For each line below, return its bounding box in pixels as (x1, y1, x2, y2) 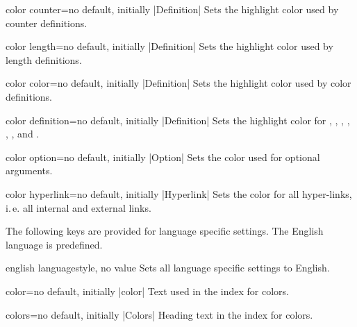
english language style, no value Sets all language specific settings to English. (6, 260, 330, 275)
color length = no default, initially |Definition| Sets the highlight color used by (6, 39, 333, 53)
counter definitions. (6, 15, 88, 30)
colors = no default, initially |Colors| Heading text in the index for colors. (6, 307, 313, 321)
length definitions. (6, 52, 82, 67)
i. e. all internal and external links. (6, 200, 151, 215)
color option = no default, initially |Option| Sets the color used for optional (6, 149, 320, 164)
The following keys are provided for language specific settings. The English (6, 224, 324, 238)
